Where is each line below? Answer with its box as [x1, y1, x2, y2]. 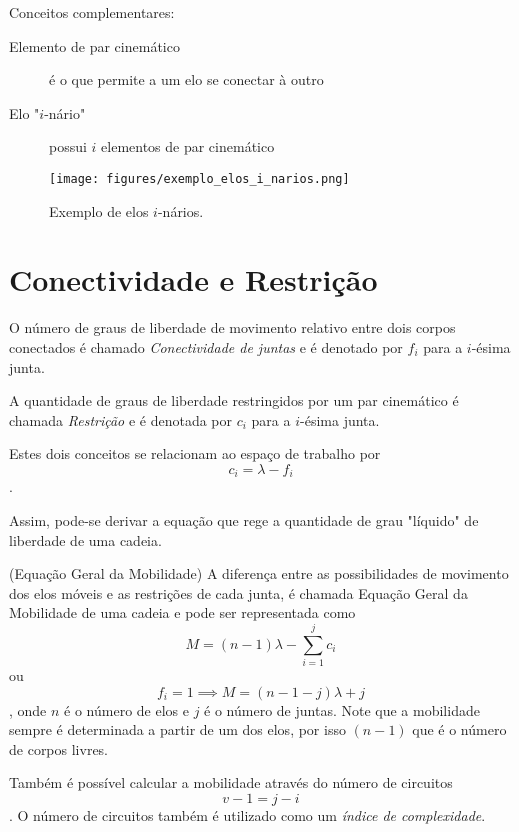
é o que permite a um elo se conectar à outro [49, 69, 324, 90]
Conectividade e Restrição [9, 259, 378, 300]
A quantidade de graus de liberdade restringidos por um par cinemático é [9, 390, 459, 411]
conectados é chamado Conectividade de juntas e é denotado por [9, 336, 403, 357]
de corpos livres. [9, 738, 109, 759]
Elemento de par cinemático [9, 35, 180, 56]
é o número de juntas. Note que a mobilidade [204, 699, 480, 720]
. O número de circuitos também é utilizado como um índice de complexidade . [9, 805, 486, 826]
